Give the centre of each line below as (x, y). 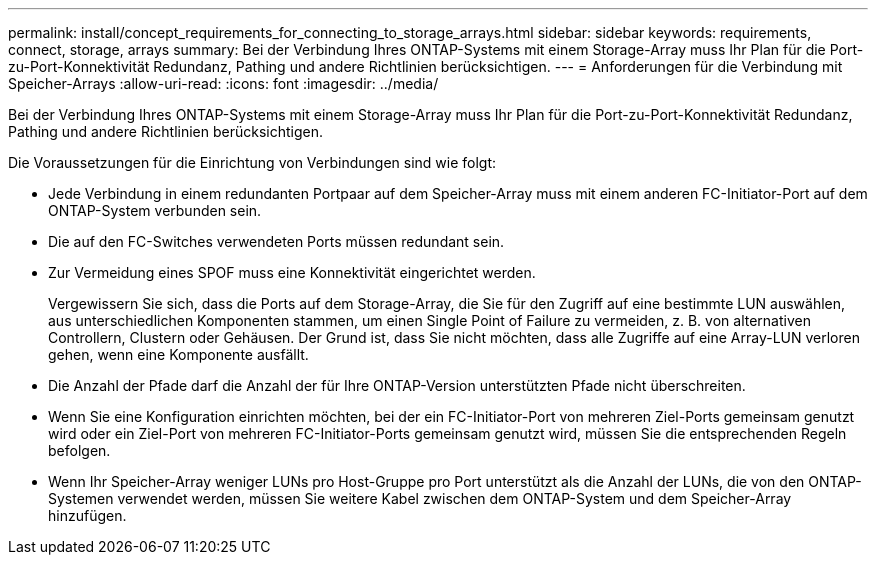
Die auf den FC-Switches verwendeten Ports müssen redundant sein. (276, 241)
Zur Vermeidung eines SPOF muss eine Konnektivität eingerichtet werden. (292, 272)
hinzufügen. (87, 515)
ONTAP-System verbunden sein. (155, 210)
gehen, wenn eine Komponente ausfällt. (178, 354)
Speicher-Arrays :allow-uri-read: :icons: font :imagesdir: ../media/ (223, 83)
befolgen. (79, 450)
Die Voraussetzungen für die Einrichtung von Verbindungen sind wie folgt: (252, 162)
